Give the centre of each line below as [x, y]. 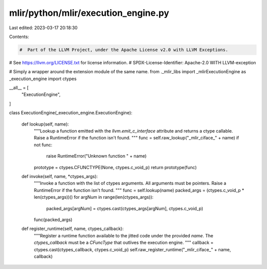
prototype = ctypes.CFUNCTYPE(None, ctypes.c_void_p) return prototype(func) [115, 167]
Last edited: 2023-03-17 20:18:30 [43, 28]
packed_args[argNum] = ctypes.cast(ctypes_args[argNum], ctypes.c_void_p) [125, 208]
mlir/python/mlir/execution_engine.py [89, 13]
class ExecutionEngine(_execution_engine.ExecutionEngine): [71, 113]
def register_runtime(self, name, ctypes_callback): [72, 229]
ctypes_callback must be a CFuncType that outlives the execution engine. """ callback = [124, 243]
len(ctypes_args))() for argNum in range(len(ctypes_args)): [94, 197]
